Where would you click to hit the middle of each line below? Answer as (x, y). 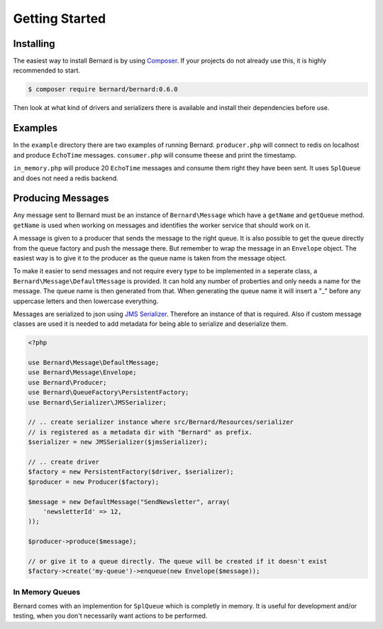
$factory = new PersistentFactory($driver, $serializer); (131, 472)
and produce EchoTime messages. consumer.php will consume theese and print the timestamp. (155, 155)
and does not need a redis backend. (66, 178)
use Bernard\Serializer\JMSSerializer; (97, 402)
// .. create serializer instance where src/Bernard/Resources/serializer (161, 422)
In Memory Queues (47, 591)
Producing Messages (61, 198)
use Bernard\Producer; (67, 382)
